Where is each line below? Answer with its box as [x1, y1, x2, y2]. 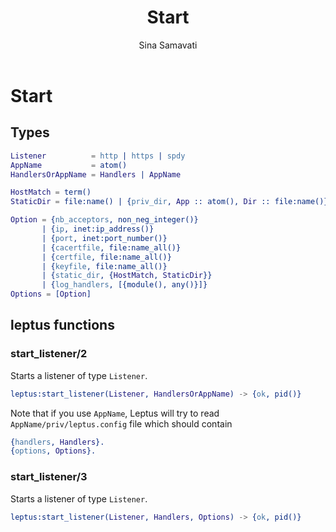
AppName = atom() [10, 160, 128, 170]
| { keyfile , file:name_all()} [41, 261, 168, 271]
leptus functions [10, 317, 115, 334]
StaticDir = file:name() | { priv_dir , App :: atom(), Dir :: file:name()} [10, 197, 329, 207]
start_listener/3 [10, 470, 88, 484]
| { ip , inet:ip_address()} [41, 224, 155, 234]
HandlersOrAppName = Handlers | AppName [10, 169, 182, 180]
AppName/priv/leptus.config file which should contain [10, 417, 233, 430]
